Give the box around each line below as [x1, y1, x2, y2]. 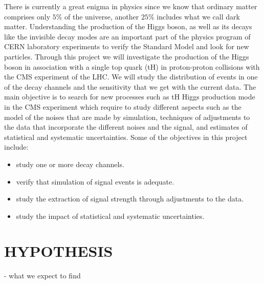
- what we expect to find [4, 270, 81, 281]
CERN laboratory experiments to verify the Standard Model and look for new [4, 41, 249, 52]
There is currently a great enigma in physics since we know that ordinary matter [4, 1, 257, 11]
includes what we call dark [157, 11, 240, 22]
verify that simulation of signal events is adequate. [16, 176, 174, 187]
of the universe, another [64, 11, 139, 22]
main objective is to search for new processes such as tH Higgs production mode [4, 91, 255, 102]
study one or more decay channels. [16, 158, 124, 169]
